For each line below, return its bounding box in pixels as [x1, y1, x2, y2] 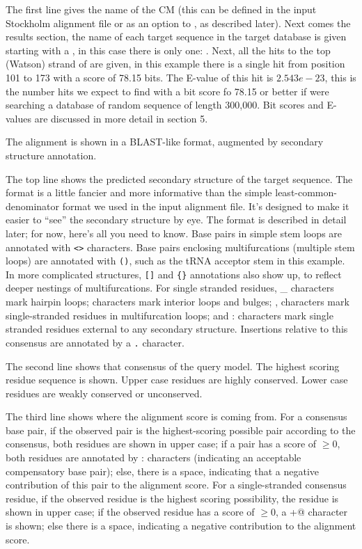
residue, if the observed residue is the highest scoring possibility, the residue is [6, 491, 339, 505]
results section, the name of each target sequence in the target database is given [6, 29, 347, 44]
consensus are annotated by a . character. [6, 335, 184, 349]
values [6, 111, 32, 125]
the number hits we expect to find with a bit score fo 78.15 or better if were [6, 83, 329, 98]
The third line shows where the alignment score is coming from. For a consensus [6, 409, 347, 424]
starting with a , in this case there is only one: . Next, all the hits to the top [6, 42, 331, 57]
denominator [6, 198, 60, 213]
